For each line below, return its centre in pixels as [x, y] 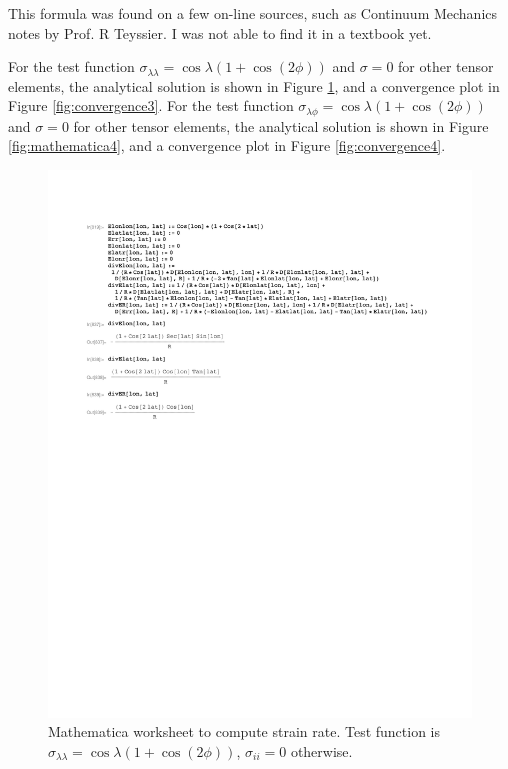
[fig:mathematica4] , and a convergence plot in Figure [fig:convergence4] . [227, 145]
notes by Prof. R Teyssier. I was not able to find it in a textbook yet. [220, 32]
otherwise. [321, 750]
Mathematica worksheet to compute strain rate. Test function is [244, 731]
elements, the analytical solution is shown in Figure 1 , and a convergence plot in [254, 85]
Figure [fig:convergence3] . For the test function [151, 105]
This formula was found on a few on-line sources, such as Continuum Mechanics [253, 13]
